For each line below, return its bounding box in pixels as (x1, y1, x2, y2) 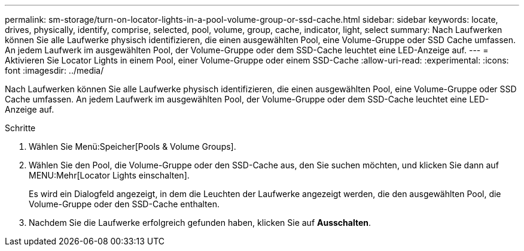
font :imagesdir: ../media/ (5, 65, 104, 75)
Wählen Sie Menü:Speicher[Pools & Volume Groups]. (29, 141, 236, 152)
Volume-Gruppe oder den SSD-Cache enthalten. (29, 199, 220, 209)
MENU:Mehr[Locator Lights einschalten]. (29, 170, 190, 180)
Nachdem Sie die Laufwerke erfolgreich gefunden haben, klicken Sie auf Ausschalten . (29, 217, 371, 228)
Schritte (5, 123, 36, 133)
